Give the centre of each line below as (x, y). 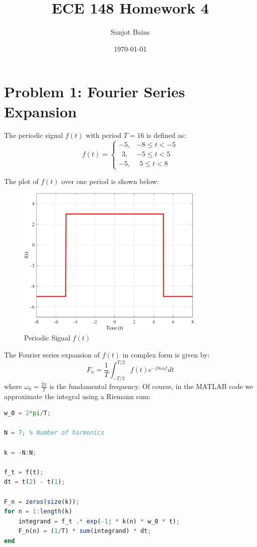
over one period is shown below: (110, 181)
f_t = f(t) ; (24, 472)
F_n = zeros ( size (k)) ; (42, 502)
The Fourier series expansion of (52, 354)
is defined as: (166, 135)
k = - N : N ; (20, 452)
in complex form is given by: (166, 354)
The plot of (21, 181)
